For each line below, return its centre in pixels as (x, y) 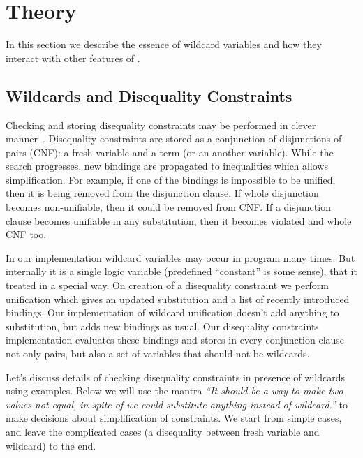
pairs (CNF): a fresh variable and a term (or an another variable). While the (170, 152)
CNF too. (26, 234)
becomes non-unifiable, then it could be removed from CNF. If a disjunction (168, 207)
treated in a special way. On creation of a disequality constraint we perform (167, 285)
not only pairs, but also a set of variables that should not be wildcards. (158, 354)
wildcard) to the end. (51, 445)
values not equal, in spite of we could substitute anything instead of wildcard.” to (177, 404)
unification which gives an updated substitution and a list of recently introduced (178, 298)
